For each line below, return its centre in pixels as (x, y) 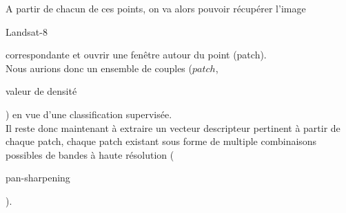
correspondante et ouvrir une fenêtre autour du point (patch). (136, 55)
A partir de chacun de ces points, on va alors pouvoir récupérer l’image (156, 8)
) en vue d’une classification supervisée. (89, 114)
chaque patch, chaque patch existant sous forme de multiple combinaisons (161, 141)
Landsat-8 (27, 31)
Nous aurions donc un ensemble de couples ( (99, 68)
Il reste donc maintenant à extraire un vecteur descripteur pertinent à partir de (173, 127)
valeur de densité (41, 91)
